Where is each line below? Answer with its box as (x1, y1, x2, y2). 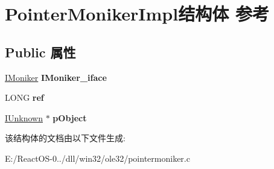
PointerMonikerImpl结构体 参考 (5, 1, 269, 26)
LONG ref (5, 91, 44, 104)
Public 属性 (5, 42, 76, 61)
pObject (53, 111, 87, 124)
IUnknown (5, 111, 43, 124)
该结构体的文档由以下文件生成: (5, 132, 126, 144)
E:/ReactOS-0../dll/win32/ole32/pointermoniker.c (5, 151, 190, 164)
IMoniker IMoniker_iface (5, 71, 107, 83)
